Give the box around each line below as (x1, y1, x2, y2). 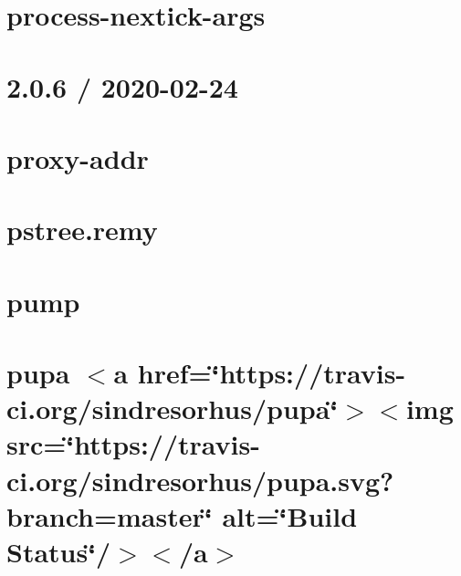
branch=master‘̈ (6, 497, 213, 534)
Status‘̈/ (6, 533, 111, 570)
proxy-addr (6, 139, 149, 176)
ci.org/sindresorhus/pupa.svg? (6, 461, 394, 498)
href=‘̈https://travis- (137, 354, 406, 392)
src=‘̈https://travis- (6, 425, 260, 463)
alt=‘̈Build (222, 497, 358, 534)
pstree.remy (6, 211, 158, 248)
